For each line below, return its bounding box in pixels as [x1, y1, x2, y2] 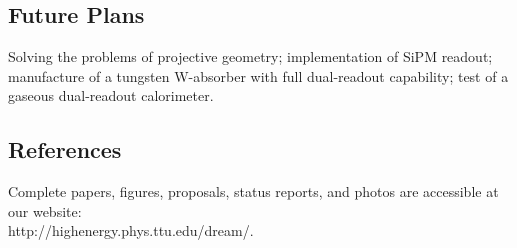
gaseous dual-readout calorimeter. [8, 85, 214, 106]
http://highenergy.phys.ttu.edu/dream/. [8, 220, 254, 241]
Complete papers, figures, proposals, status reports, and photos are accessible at [8, 181, 499, 202]
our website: [8, 200, 82, 221]
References [8, 134, 122, 165]
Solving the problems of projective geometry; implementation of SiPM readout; [8, 46, 493, 67]
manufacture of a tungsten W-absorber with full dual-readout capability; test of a [8, 65, 509, 86]
